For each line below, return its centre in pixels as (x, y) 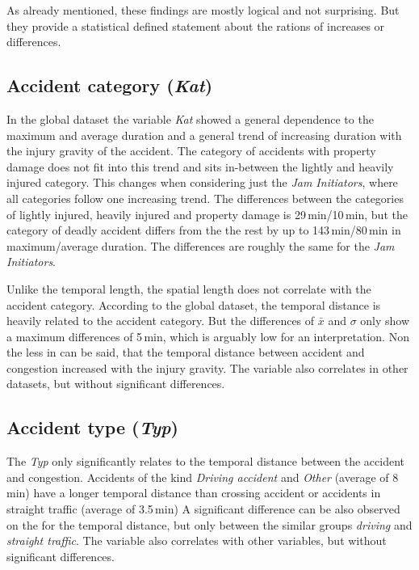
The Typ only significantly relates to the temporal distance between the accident (205, 461)
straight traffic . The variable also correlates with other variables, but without (197, 540)
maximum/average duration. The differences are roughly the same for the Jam (201, 245)
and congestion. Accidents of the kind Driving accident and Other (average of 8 (203, 477)
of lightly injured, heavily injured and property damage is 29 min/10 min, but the (207, 214)
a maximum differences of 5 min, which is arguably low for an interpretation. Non (208, 336)
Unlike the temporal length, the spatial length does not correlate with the (189, 288)
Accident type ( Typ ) (92, 427)
